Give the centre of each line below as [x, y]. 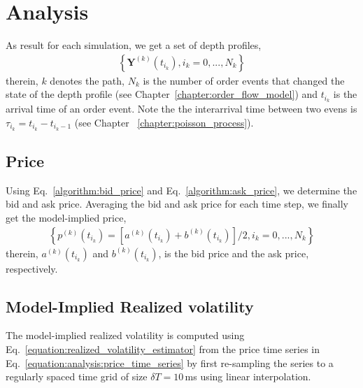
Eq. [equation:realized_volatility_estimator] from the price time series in [163, 349]
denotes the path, [87, 80]
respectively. [32, 268]
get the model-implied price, [66, 218]
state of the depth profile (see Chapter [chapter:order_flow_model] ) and [162, 94]
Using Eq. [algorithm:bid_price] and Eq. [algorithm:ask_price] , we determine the [181, 190]
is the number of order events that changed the [244, 80]
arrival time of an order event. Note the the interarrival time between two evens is [181, 109]
